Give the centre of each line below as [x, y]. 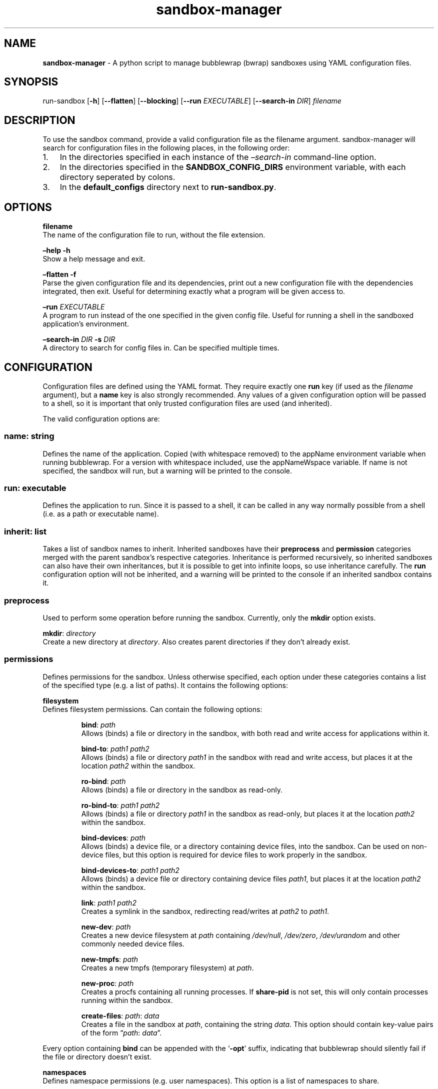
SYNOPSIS [31, 82]
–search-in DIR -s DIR [79, 339]
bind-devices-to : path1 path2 [130, 870]
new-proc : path [107, 983]
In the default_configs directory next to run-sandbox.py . [168, 187]
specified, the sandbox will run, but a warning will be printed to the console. [167, 470]
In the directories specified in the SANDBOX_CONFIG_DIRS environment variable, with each [233, 167]
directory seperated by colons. [117, 177]
